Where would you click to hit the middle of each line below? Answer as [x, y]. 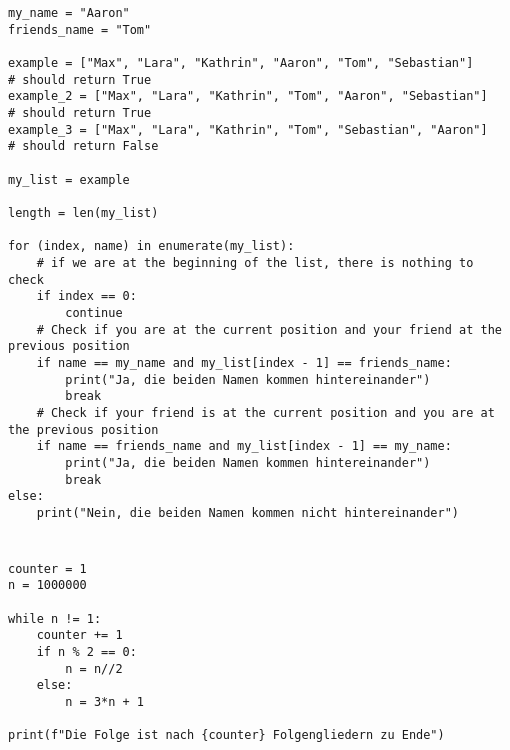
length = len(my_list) [83, 213]
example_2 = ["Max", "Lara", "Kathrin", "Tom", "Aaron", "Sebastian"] [248, 96]
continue [94, 313]
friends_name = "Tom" [80, 29]
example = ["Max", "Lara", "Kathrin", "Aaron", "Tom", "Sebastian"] [241, 63]
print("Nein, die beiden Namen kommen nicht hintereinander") [248, 512]
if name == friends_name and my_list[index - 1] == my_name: [244, 446]
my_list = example [69, 179]
